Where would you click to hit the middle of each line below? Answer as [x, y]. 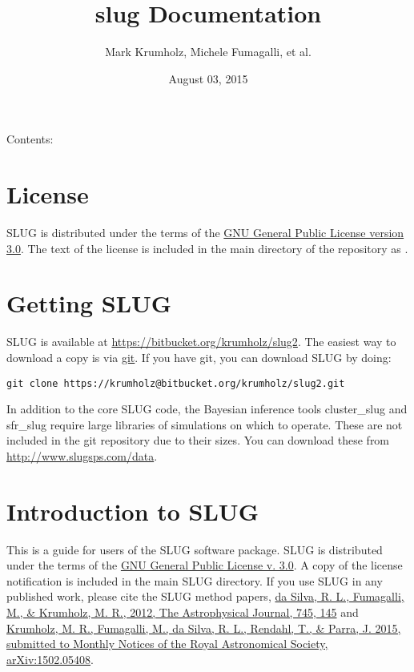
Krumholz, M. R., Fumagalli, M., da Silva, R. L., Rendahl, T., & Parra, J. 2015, [204, 628]
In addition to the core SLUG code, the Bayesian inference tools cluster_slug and [207, 409]
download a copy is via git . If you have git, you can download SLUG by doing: [199, 357]
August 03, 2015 [208, 78]
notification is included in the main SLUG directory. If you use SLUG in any [195, 580]
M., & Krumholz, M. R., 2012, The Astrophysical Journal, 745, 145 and [183, 612]
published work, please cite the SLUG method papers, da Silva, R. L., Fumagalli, [205, 596]
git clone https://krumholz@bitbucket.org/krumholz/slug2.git [176, 383]
